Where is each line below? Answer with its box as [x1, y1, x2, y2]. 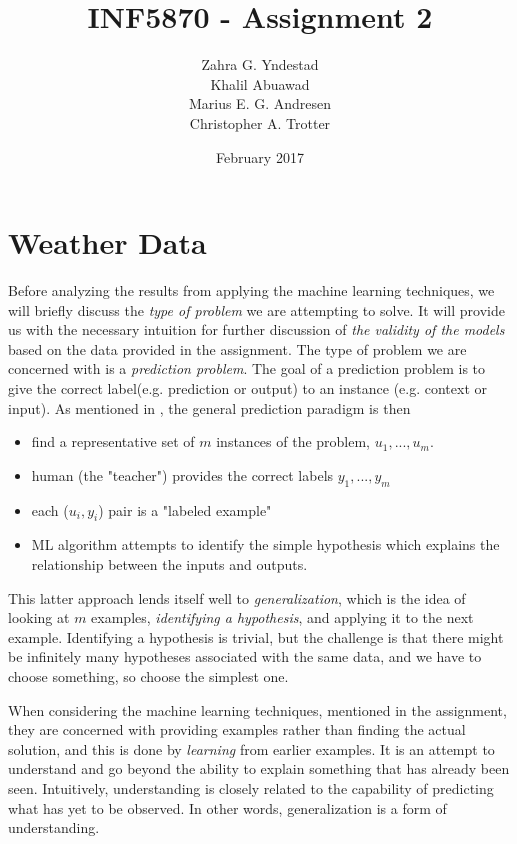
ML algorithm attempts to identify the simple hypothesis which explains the [31, 534, 500, 555]
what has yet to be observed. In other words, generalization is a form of [8, 797, 447, 818]
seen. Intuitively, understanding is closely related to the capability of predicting [8, 777, 494, 798]
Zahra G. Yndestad [201, 54, 319, 75]
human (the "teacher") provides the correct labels [31, 464, 334, 485]
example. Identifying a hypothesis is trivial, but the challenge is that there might [8, 626, 504, 647]
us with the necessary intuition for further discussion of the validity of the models [8, 319, 505, 340]
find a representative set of [31, 431, 195, 452]
